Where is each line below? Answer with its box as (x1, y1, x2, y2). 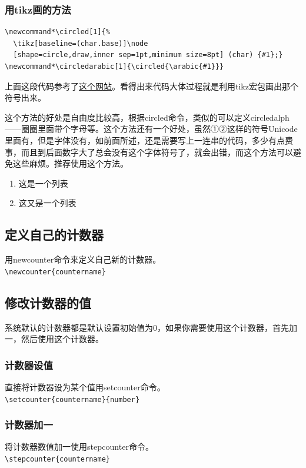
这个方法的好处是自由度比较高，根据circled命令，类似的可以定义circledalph (5, 111, 290, 123)
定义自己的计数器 (5, 225, 104, 244)
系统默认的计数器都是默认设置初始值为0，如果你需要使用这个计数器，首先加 (5, 321, 297, 333)
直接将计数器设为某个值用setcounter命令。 (5, 381, 165, 393)
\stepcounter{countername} (5, 455, 110, 464)
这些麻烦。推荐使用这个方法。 (12, 157, 128, 170)
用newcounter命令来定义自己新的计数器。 (5, 253, 161, 265)
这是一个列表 (18, 177, 68, 189)
